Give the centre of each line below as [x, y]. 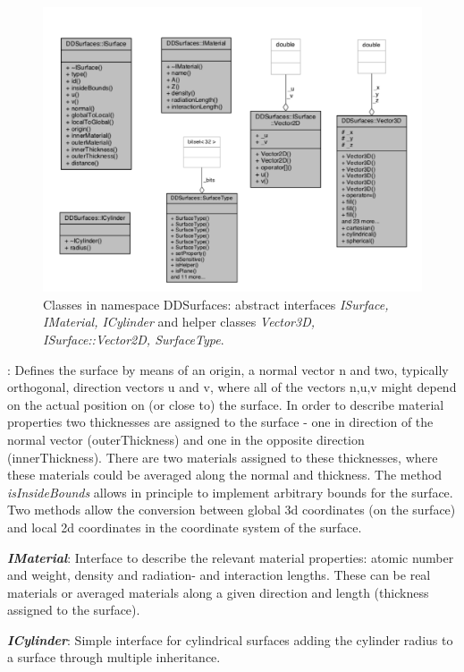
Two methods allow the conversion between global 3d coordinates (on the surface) [232, 510]
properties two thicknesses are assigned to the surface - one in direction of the [220, 422]
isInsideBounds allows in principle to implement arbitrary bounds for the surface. [230, 492]
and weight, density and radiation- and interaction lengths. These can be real [219, 575]
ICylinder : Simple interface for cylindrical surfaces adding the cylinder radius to [230, 639]
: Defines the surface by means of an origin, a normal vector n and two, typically [228, 369]
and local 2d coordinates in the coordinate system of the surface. [185, 527]
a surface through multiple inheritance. [114, 657]
